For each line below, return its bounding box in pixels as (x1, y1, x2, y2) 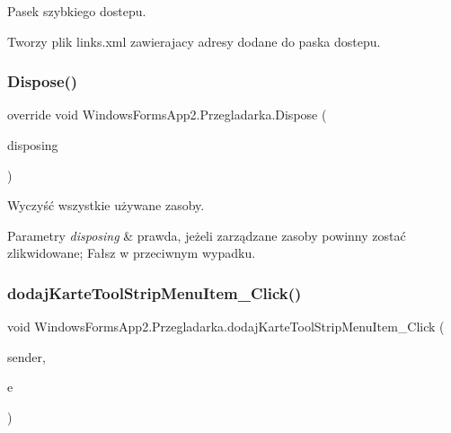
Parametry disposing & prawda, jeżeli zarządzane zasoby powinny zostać (7, 225, 406, 244)
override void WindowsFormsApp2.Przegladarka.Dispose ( (7, 105, 327, 124)
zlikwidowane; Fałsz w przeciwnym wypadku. (7, 243, 256, 262)
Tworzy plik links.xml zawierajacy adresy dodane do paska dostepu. (7, 31, 381, 50)
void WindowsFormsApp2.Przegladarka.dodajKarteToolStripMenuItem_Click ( (7, 317, 445, 336)
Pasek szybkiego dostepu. (7, 2, 146, 20)
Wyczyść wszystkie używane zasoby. (7, 196, 205, 215)
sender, (7, 347, 46, 366)
